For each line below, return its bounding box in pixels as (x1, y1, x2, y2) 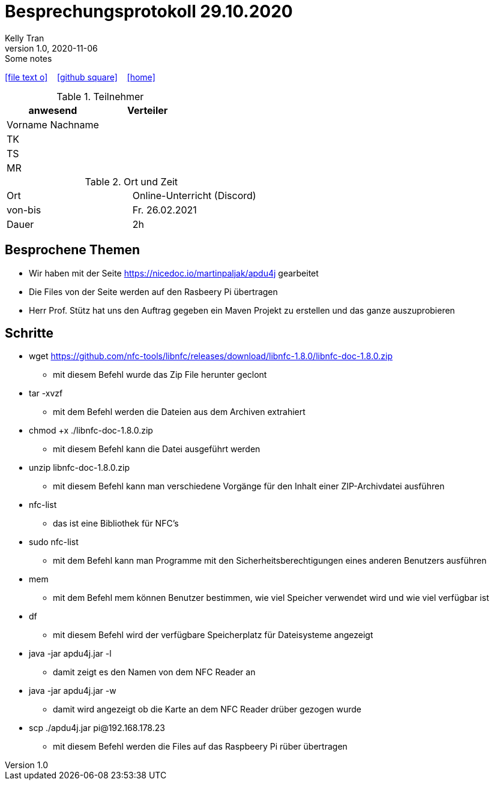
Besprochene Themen (5, 242, 140, 258)
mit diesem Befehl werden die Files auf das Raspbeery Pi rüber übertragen (53, 741, 348, 752)
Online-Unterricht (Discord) (132, 189, 256, 201)
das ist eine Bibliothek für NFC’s (53, 518, 179, 529)
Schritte (5, 326, 53, 341)
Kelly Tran (5, 32, 44, 43)
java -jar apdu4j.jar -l (29, 648, 112, 659)
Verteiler (127, 104, 168, 116)
